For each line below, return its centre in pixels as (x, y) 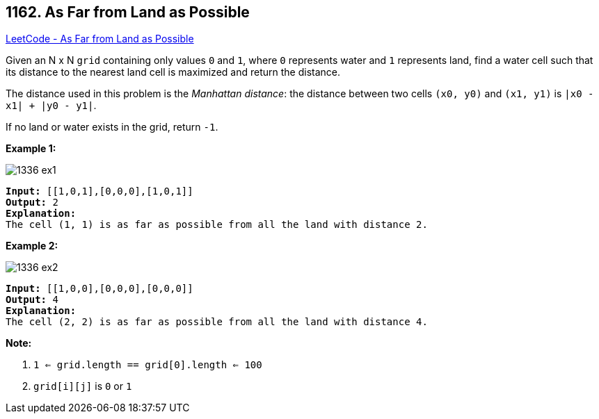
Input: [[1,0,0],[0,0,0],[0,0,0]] (99, 289)
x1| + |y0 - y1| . (51, 106)
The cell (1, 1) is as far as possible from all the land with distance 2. (217, 225)
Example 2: (32, 246)
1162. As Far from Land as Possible (128, 12)
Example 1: (31, 149)
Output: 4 (32, 300)
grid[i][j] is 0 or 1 (83, 386)
